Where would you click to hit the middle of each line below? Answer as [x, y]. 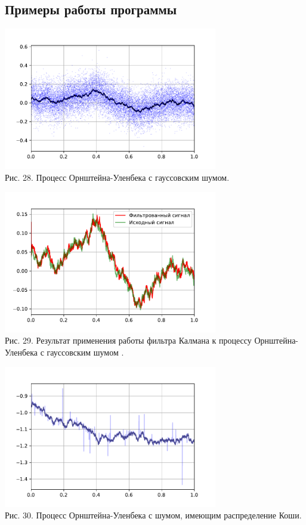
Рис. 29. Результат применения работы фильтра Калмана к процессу [128, 340]
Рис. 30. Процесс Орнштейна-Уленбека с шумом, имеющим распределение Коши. [153, 515]
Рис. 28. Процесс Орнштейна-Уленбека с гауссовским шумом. [117, 177]
